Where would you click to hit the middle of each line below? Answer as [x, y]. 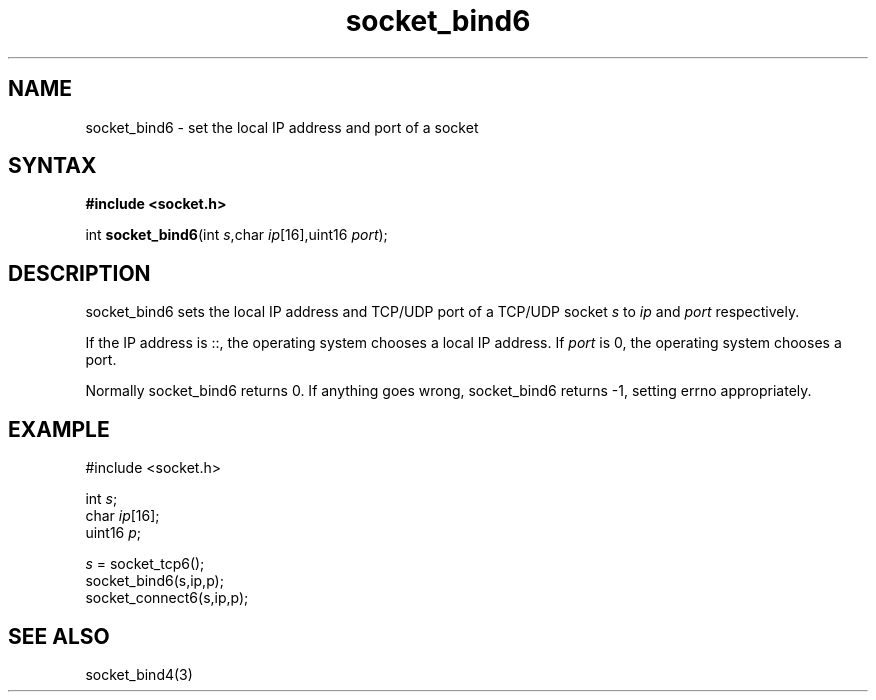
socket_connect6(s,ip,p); [167, 598]
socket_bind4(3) [139, 674]
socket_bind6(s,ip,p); [154, 581]
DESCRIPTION [79, 273]
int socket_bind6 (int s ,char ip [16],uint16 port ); [236, 235]
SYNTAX [52, 166]
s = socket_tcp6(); [145, 564]
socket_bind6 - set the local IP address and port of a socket [282, 127]
